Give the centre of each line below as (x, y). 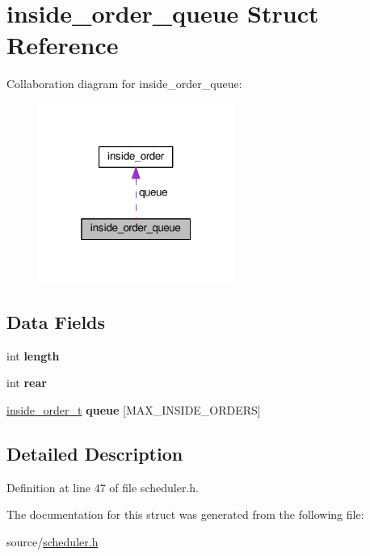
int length (33, 355)
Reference (63, 45)
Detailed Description (95, 454)
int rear (27, 383)
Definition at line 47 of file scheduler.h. (103, 487)
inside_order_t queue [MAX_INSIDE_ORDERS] (134, 410)
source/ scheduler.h (53, 542)
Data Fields (56, 322)
